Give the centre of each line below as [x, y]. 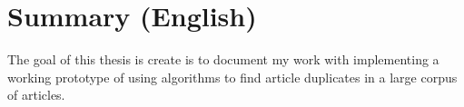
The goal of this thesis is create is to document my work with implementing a [223, 59]
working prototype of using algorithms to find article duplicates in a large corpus [232, 77]
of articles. [36, 95]
